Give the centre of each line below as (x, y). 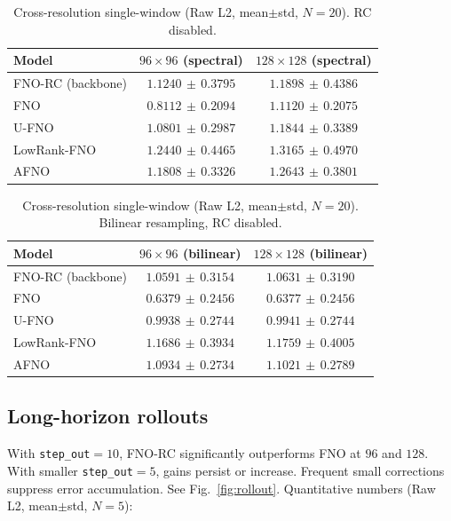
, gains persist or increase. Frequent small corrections (300, 470)
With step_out (49, 453)
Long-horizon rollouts (108, 416)
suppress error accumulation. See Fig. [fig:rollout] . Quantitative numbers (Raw (222, 488)
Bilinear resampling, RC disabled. (190, 222)
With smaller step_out (70, 470)
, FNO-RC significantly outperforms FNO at (240, 453)
